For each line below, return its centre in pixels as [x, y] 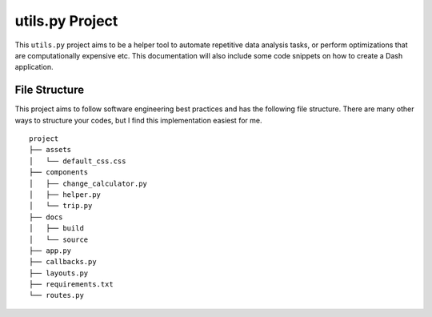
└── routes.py [56, 295]
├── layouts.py [59, 273]
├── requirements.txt [71, 285]
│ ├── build [56, 229]
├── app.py [50, 251]
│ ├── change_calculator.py [88, 183]
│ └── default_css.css [78, 161]
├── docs [46, 217]
